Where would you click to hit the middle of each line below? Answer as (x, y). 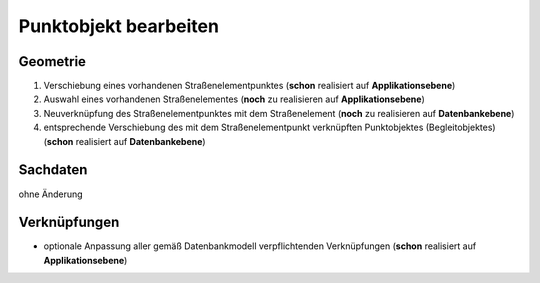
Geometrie (52, 61)
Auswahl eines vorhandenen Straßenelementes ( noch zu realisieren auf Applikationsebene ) (234, 99)
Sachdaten (53, 170)
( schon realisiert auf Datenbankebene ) (124, 141)
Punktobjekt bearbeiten (119, 26)
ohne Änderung (51, 194)
